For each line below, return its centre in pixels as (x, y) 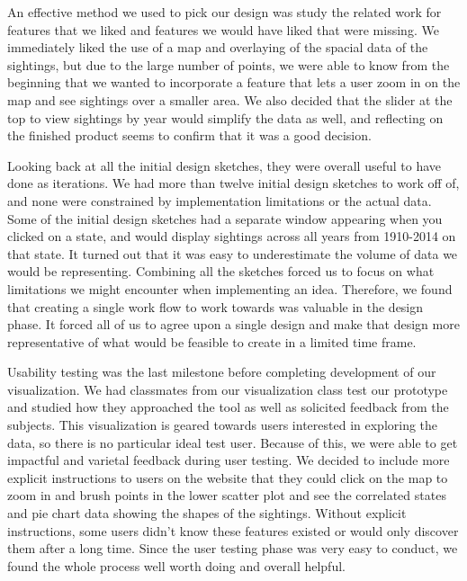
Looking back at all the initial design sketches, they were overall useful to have (224, 165)
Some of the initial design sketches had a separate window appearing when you (225, 218)
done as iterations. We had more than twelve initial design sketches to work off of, (233, 183)
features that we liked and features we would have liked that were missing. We (223, 29)
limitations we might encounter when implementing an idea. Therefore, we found (230, 288)
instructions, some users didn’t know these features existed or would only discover (233, 530)
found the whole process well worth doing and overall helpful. (176, 565)
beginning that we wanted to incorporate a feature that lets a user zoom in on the (234, 82)
